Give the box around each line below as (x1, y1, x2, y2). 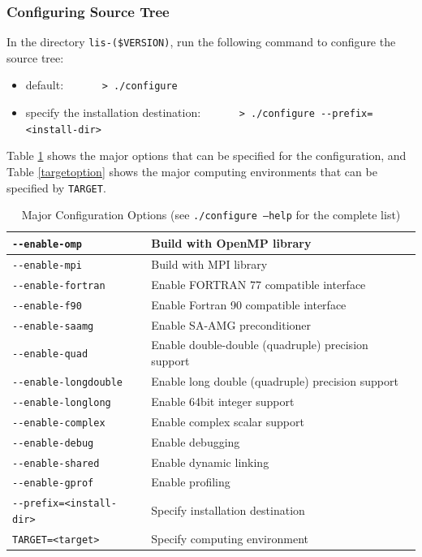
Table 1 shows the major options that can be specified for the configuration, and (6, 147, 407, 164)
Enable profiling (151, 473, 230, 490)
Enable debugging (151, 433, 240, 450)
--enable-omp (12, 238, 82, 250)
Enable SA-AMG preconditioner (151, 316, 312, 333)
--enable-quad (12, 348, 88, 361)
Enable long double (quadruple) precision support (151, 372, 398, 389)
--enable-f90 (12, 300, 82, 312)
